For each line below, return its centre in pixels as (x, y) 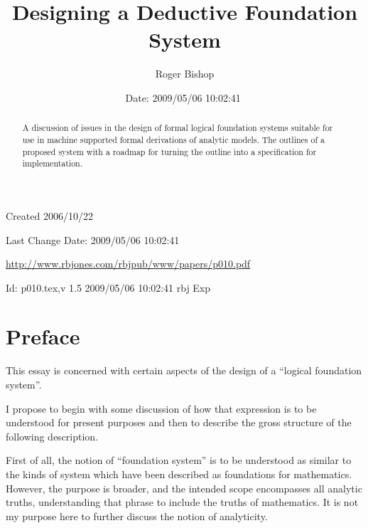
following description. (52, 436)
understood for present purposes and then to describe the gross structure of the (179, 422)
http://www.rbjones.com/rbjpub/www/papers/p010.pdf (128, 264)
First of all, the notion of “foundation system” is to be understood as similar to (179, 460)
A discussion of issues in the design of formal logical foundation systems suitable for (178, 128)
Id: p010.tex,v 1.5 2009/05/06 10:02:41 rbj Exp (108, 287)
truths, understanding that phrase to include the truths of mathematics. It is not (182, 502)
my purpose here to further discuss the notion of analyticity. (137, 516)
